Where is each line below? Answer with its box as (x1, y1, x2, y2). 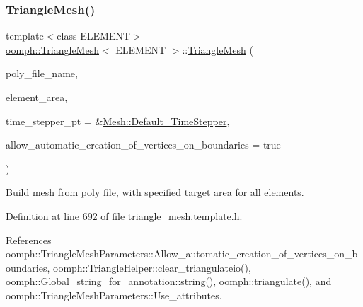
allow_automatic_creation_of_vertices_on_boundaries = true (6, 137, 281, 152)
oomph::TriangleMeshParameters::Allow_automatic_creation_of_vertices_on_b (6, 246, 358, 261)
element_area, (6, 90, 68, 104)
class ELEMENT (57, 28, 130, 43)
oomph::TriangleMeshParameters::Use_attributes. (6, 287, 222, 302)
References (6, 232, 52, 247)
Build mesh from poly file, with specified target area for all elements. (6, 185, 304, 199)
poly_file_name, (6, 66, 78, 81)
